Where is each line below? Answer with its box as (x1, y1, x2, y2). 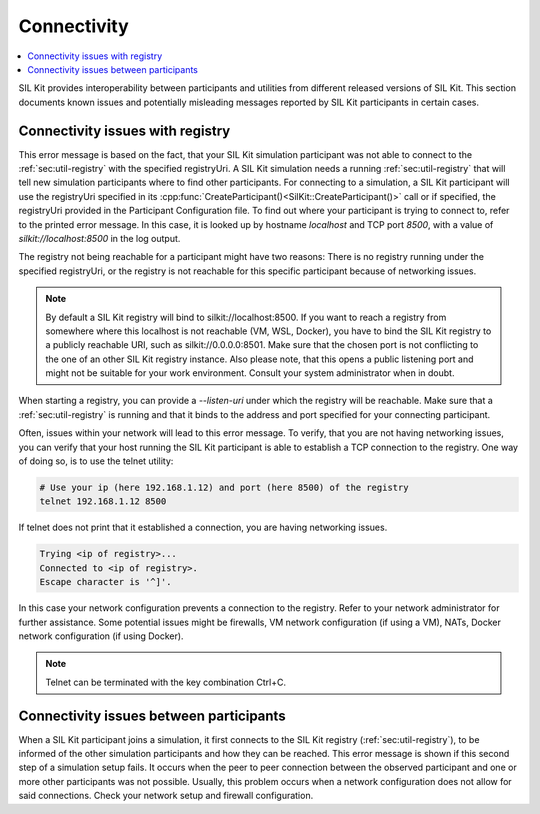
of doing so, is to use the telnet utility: (18, 455, 174, 467)
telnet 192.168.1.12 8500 (39, 496, 167, 507)
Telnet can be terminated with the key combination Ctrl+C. (45, 676, 287, 688)
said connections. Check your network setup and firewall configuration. (18, 790, 314, 802)
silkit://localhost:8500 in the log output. (18, 232, 181, 244)
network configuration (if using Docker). (18, 630, 184, 642)
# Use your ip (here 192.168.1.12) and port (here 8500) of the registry (39, 482, 409, 494)
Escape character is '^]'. (39, 576, 172, 588)
